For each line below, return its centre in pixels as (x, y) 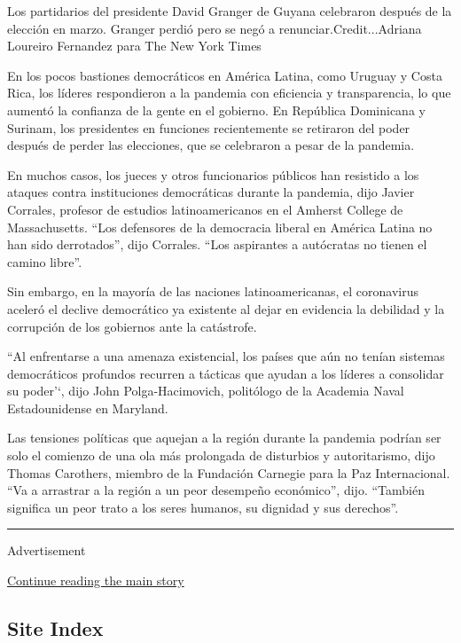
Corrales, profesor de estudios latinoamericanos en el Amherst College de (205, 209)
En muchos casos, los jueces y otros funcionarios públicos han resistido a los (213, 174)
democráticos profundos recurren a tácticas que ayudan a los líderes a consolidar (226, 373)
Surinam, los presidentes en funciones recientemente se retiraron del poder (209, 127)
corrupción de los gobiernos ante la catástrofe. (132, 326)
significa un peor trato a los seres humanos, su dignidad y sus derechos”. (203, 507)
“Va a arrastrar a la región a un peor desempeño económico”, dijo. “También (216, 490)
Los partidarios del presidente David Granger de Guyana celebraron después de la (230, 11)
